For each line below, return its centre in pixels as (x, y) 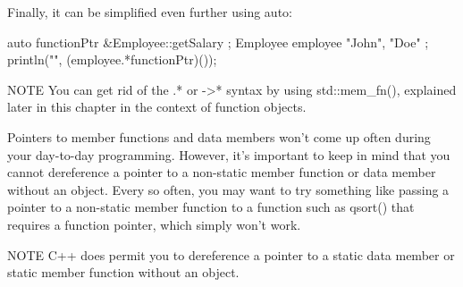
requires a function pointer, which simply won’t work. (154, 224)
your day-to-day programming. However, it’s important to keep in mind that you (229, 154)
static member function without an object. (123, 272)
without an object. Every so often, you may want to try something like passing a (228, 189)
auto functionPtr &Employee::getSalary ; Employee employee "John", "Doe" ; (218, 42)
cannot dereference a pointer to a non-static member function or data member (222, 172)
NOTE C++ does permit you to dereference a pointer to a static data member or (231, 254)
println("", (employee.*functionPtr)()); (112, 59)
